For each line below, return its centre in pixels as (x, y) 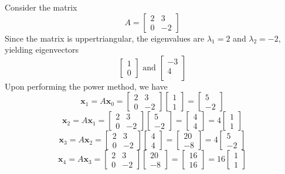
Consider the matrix (41, 7)
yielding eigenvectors (42, 50)
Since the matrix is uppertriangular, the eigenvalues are (105, 38)
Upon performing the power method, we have (86, 86)
